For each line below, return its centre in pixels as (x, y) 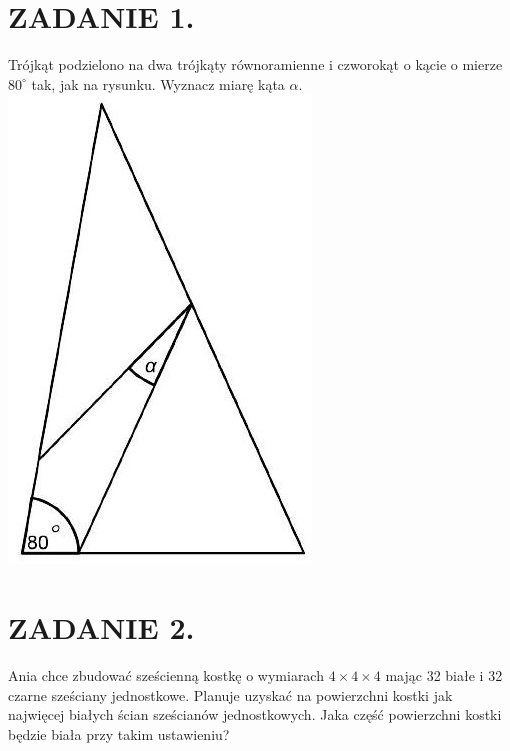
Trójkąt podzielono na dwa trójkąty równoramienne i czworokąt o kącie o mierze (255, 64)
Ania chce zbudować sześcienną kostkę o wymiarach (166, 675)
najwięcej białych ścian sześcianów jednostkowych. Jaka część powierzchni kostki (255, 714)
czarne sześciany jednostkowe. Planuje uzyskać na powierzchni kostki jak (230, 694)
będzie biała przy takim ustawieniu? (119, 733)
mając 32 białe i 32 (444, 675)
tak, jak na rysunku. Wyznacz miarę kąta (158, 83)
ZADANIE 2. (101, 627)
